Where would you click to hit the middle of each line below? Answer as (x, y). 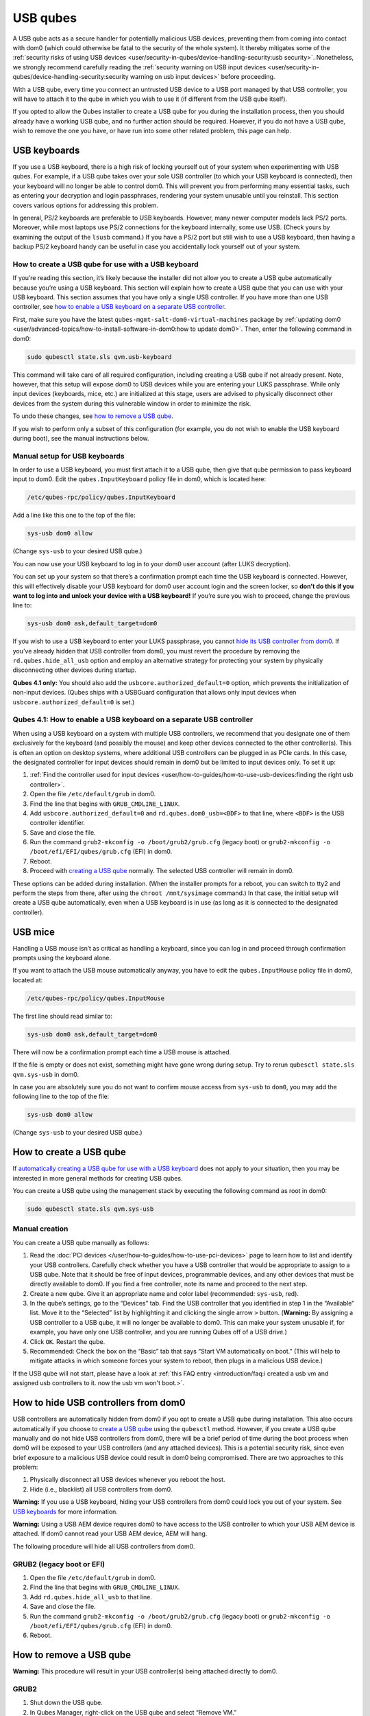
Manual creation (40, 1229)
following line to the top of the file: (61, 1097)
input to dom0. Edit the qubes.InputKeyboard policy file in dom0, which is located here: (139, 479)
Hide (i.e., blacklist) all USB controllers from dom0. (101, 1489)
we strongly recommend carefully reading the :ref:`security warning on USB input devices (139, 67)
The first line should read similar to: (63, 1016)
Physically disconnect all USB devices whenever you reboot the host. (127, 1480)
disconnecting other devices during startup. (75, 670)
